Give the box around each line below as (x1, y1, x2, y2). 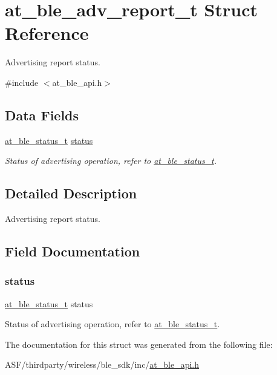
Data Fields (5, 105, 79, 124)
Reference (5, 21, 89, 45)
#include (5, 76, 39, 88)
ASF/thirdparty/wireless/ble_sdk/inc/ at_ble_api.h (5, 358, 200, 371)
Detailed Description (5, 184, 137, 203)
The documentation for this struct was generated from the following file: (5, 337, 273, 350)
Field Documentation (5, 242, 140, 261)
